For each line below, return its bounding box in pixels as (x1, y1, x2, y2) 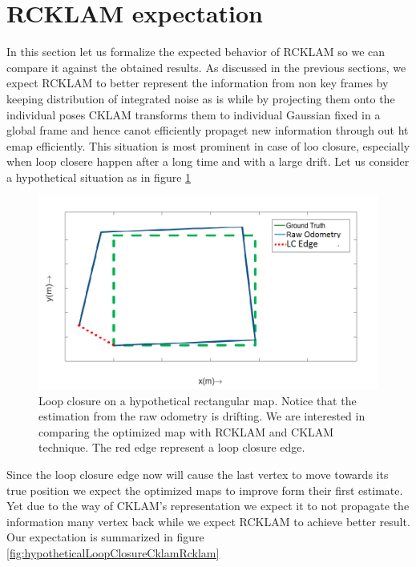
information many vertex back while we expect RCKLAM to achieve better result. (6, 513, 410, 529)
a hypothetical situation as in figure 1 (6, 168, 192, 185)
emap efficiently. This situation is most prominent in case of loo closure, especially (6, 137, 410, 154)
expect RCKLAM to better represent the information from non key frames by (6, 74, 389, 91)
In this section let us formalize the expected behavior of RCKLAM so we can (6, 43, 386, 60)
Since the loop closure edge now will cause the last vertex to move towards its (6, 466, 389, 483)
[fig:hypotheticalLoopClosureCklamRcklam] (6, 545, 220, 561)
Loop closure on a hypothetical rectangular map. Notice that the (38, 392, 357, 408)
